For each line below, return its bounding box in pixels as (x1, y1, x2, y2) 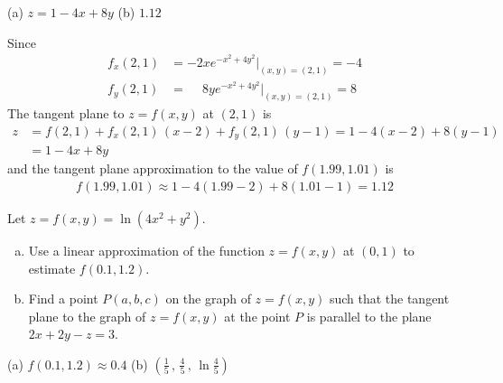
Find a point (28, 289, 98, 308)
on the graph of (165, 289, 251, 308)
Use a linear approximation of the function (28, 240, 265, 259)
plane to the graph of (28, 306, 146, 325)
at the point (224, 306, 291, 325)
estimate (28, 258, 76, 277)
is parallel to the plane (306, 306, 432, 325)
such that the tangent (329, 289, 450, 308)
